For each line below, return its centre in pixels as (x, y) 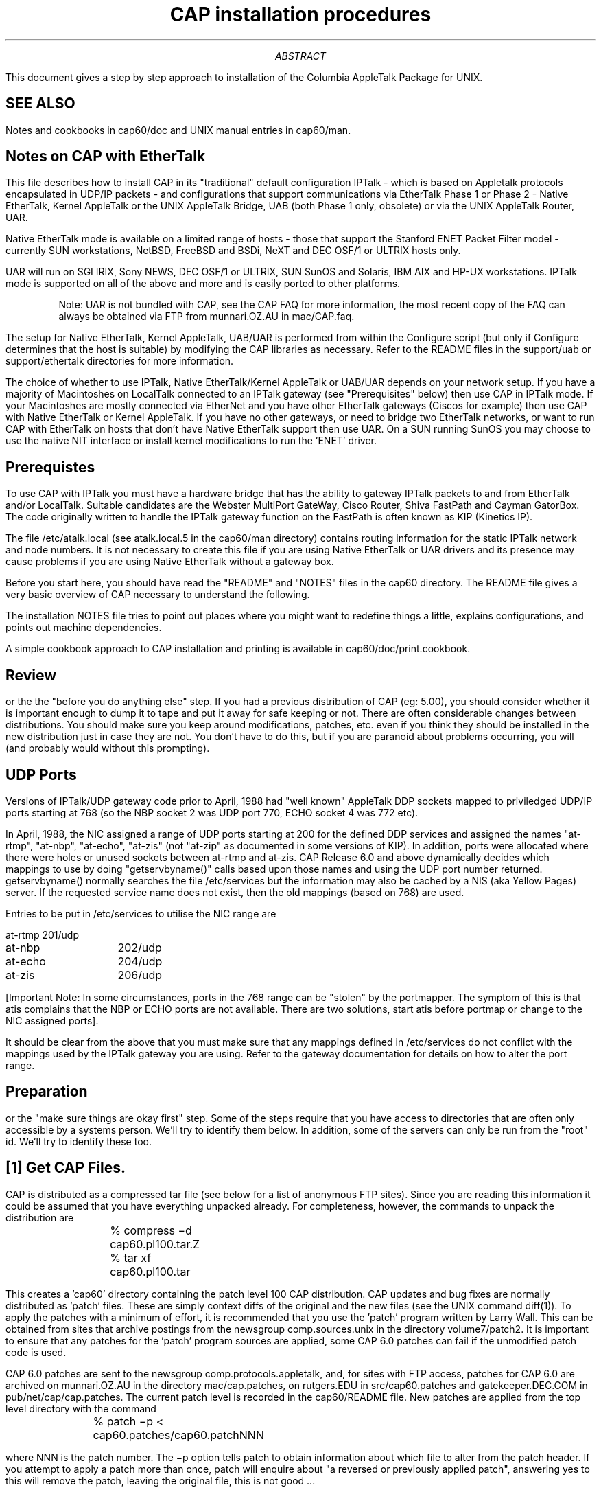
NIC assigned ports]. (52, 1020)
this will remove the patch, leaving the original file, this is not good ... (161, 1480)
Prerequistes (50, 467)
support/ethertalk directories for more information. (120, 361)
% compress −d (151, 1230)
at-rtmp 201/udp (42, 934)
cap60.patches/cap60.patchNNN (178, 1435)
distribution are (40, 1217)
